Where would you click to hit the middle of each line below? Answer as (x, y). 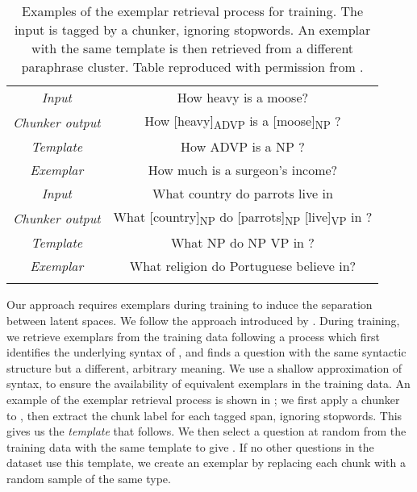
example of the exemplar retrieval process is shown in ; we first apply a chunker (203, 399)
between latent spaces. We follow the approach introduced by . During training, (203, 320)
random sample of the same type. (89, 478)
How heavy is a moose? (243, 97)
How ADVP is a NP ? (243, 147)
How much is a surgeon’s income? (243, 170)
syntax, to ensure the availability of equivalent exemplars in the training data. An (208, 384)
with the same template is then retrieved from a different (193, 48)
